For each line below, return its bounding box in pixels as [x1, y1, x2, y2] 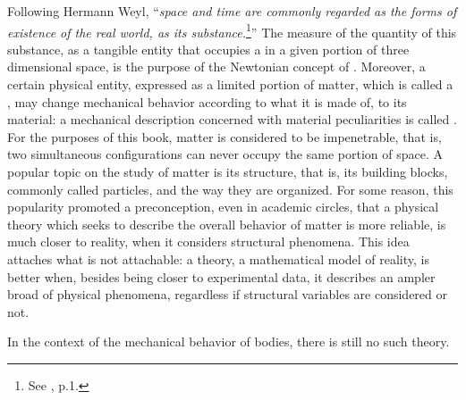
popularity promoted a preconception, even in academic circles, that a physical [7, 197, 439, 216]
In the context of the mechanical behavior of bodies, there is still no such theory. [7, 332, 450, 351]
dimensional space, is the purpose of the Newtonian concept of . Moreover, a [7, 57, 426, 76]
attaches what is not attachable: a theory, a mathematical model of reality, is [7, 249, 430, 268]
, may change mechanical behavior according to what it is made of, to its [7, 92, 407, 111]
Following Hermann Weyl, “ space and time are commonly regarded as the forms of [7, 2, 457, 20]
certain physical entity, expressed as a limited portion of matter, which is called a [7, 75, 453, 94]
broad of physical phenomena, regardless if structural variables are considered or [7, 285, 447, 304]
